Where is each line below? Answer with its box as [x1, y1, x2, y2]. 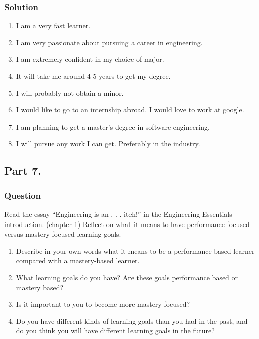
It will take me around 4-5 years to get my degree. [16, 71, 171, 81]
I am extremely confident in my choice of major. [16, 54, 164, 64]
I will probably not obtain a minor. [16, 87, 124, 98]
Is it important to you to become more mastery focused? [16, 299, 190, 309]
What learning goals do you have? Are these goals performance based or [16, 272, 238, 282]
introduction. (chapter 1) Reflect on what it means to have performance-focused [4, 218, 250, 229]
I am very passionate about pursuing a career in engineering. [16, 37, 203, 47]
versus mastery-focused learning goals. [4, 229, 121, 239]
